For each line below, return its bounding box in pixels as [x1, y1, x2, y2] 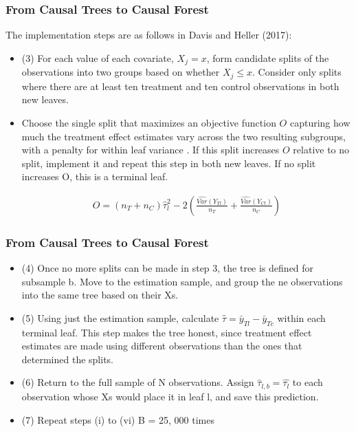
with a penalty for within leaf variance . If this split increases [21, 142, 280, 157]
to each [292, 375, 323, 389]
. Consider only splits [252, 65, 342, 79]
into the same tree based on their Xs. [21, 288, 179, 302]
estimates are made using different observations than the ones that [21, 338, 302, 353]
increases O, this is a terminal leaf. [21, 169, 168, 184]
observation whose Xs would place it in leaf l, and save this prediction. [21, 389, 319, 403]
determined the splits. [21, 352, 113, 366]
